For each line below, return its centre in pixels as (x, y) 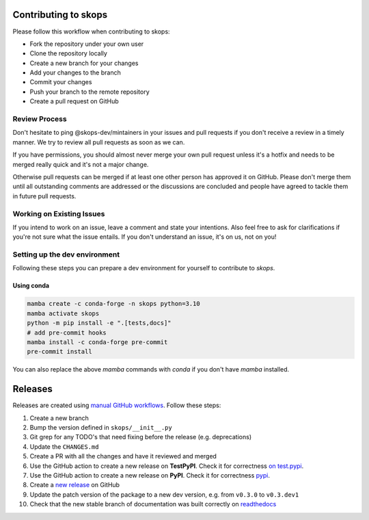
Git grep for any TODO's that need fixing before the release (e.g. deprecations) (141, 437)
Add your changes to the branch (75, 73)
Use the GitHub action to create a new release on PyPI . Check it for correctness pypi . (150, 475)
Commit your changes (61, 82)
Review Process (40, 119)
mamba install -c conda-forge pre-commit (97, 342)
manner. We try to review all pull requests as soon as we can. (99, 142)
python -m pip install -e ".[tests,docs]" (99, 323)
